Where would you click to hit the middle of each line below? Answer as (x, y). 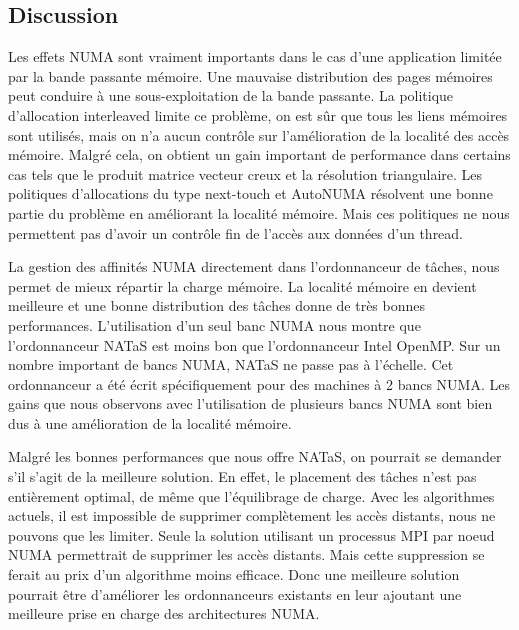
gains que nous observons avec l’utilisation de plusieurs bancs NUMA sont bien (250, 403)
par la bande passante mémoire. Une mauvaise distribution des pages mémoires (250, 75)
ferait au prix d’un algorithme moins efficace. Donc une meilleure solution (234, 574)
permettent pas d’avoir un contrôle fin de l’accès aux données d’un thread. (236, 232)
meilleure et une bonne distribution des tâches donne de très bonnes (217, 305)
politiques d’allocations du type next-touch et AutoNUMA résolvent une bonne (250, 193)
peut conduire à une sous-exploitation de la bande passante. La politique (231, 95)
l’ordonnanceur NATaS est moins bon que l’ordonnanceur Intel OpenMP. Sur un (254, 344)
